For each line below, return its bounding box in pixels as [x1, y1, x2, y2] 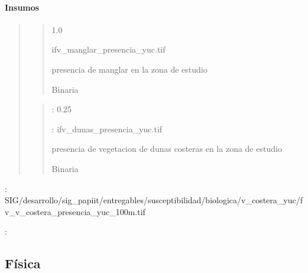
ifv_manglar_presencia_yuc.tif [51, 43, 166, 56]
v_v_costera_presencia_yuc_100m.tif [5, 205, 145, 217]
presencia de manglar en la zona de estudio [51, 63, 208, 75]
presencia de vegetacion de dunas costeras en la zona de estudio [51, 142, 282, 155]
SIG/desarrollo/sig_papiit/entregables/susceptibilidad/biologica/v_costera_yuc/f [5, 194, 303, 206]
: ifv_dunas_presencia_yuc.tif [51, 122, 163, 135]
